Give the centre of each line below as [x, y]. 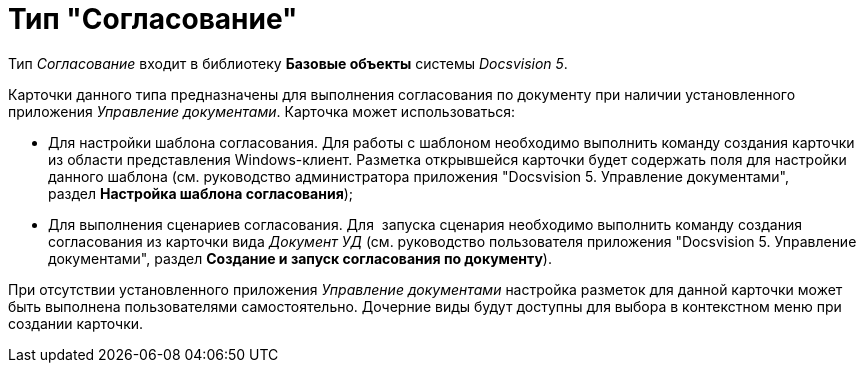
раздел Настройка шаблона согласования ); [201, 193]
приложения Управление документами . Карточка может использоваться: [262, 111]
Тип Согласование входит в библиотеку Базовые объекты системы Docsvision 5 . [288, 63]
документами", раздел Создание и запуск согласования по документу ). [300, 258]
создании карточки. [76, 323]
